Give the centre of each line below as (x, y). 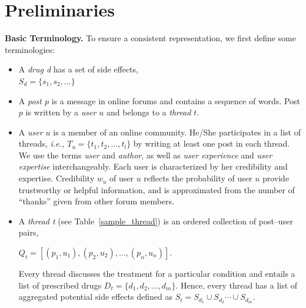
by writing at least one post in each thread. (212, 143)
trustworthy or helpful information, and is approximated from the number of (157, 189)
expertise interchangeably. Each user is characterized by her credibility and (153, 166)
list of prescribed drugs (60, 285)
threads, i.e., (41, 143)
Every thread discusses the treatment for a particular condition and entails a (157, 274)
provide (276, 178)
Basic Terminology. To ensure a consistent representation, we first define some (150, 38)
